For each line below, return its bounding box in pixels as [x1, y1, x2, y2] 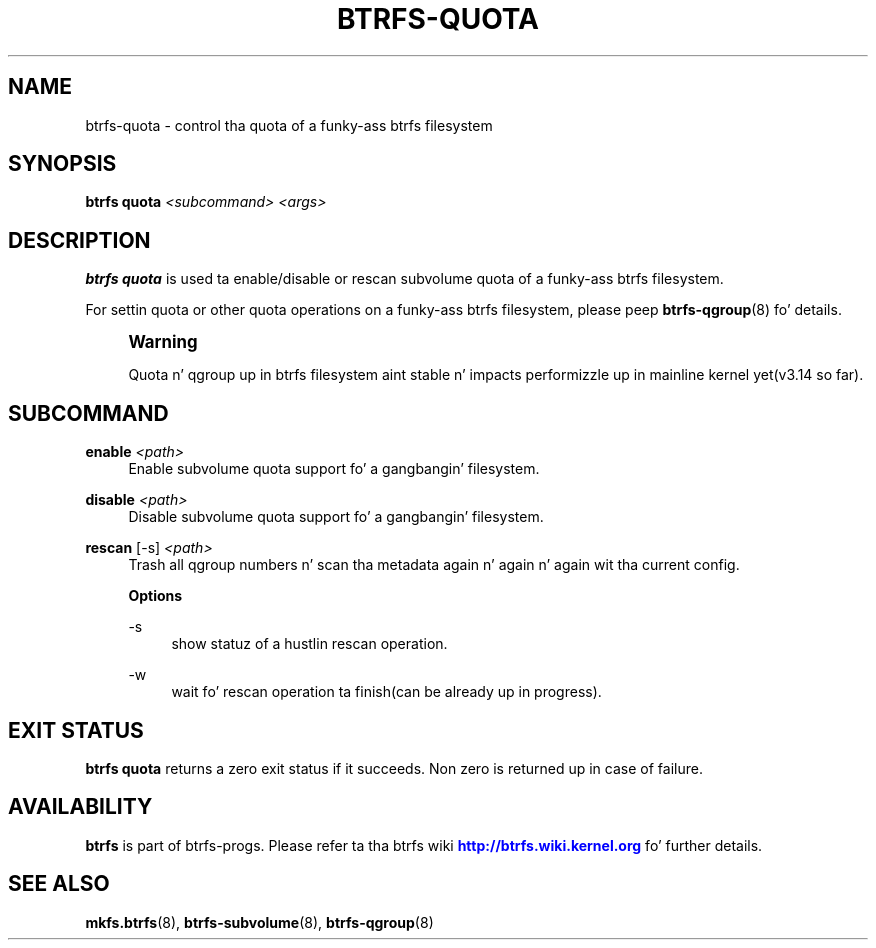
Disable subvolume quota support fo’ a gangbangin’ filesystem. [128, 508, 544, 526]
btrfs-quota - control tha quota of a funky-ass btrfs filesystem [85, 116, 493, 134]
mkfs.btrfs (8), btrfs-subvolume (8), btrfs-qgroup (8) [85, 913, 434, 931]
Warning [128, 332, 198, 353]
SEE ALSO [8, 871, 110, 897]
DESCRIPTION [8, 227, 151, 253]
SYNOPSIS [8, 151, 117, 177]
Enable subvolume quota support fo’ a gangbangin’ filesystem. [128, 460, 540, 478]
